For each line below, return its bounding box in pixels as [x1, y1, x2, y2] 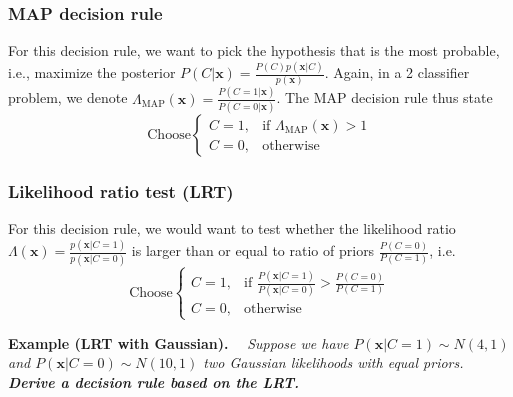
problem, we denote [8, 87, 128, 108]
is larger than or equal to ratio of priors [131, 240, 375, 261]
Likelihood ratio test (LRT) [8, 178, 234, 203]
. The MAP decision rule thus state [276, 87, 493, 108]
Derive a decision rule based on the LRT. [8, 371, 300, 392]
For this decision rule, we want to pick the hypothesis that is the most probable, [8, 40, 500, 61]
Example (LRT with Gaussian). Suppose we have [8, 332, 349, 353]
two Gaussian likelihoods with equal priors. [203, 352, 464, 373]
